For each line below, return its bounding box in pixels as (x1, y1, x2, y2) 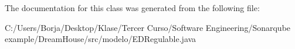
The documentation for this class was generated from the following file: (5, 2, 260, 13)
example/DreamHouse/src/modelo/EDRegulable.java (5, 33, 196, 45)
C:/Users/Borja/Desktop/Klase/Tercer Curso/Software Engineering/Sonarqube (5, 21, 291, 33)
